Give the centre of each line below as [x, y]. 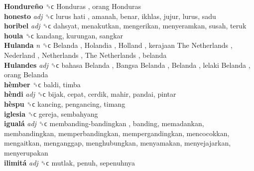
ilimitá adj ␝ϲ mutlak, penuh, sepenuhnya [70, 162]
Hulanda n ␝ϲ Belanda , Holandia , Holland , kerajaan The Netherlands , [118, 45]
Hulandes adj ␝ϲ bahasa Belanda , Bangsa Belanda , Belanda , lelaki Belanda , [127, 65]
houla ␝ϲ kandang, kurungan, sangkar [64, 35]
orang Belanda [26, 75]
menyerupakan [26, 152]
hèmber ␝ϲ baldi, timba [42, 84]
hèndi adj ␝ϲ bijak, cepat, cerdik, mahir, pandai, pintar [90, 94]
